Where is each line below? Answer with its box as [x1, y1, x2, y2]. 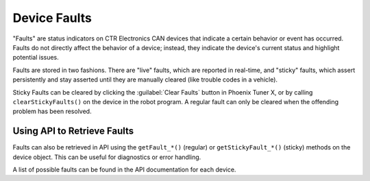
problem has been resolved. [12, 107, 92, 116]
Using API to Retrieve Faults [12, 125, 134, 137]
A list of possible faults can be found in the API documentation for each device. [12, 165, 236, 173]
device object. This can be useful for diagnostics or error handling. [12, 153, 201, 161]
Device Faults [12, 10, 92, 25]
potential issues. [12, 53, 60, 62]
